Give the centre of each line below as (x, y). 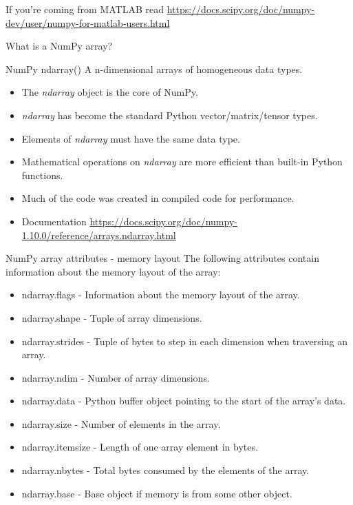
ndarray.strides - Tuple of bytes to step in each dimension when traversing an (184, 341)
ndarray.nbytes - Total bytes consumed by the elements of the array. (165, 470)
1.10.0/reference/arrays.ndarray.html (99, 235)
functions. (42, 175)
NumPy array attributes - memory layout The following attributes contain (162, 258)
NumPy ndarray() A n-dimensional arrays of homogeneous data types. (154, 69)
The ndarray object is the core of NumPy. (110, 92)
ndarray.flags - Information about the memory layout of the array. (161, 295)
